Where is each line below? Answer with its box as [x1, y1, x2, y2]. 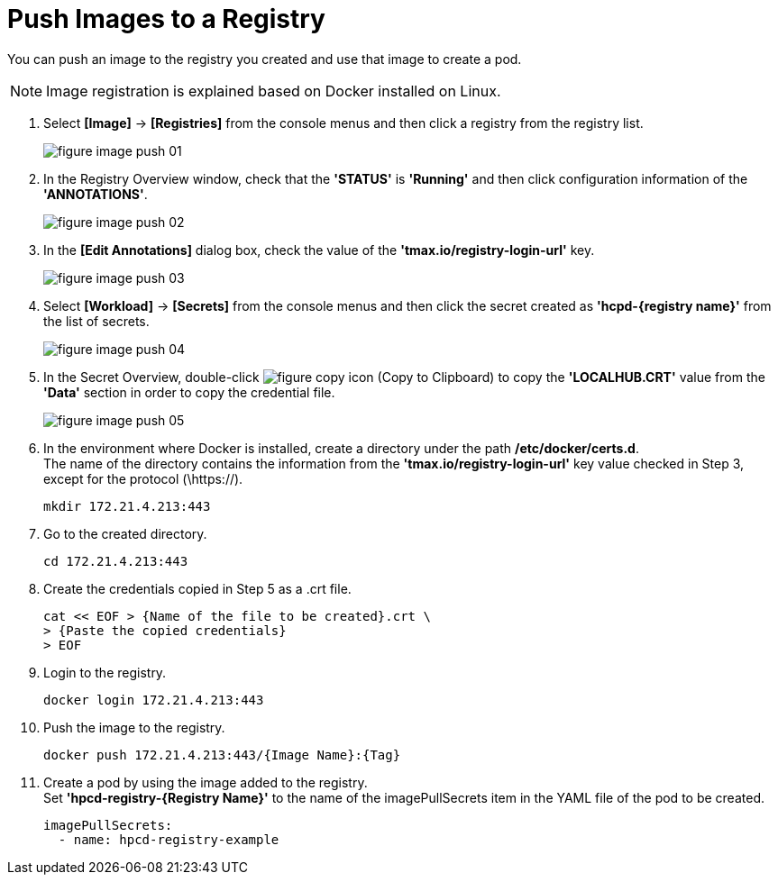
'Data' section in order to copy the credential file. [43, 384, 335, 400]
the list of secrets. [43, 313, 150, 329]
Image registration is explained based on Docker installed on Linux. [46, 81, 501, 100]
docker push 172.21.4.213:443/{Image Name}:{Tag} [43, 747, 401, 762]
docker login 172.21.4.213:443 [43, 692, 264, 707]
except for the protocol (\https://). [43, 470, 243, 486]
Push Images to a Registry [7, 4, 325, 34]
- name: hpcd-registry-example [58, 832, 279, 847]
